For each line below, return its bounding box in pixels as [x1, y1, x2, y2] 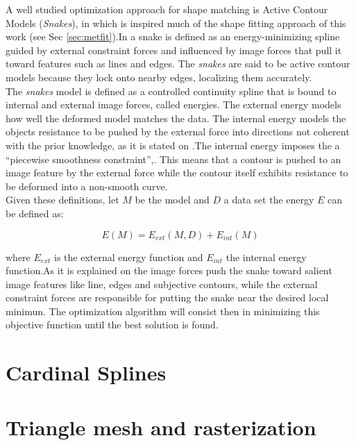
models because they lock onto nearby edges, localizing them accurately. [6, 69, 312, 84]
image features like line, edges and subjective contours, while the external [6, 276, 318, 291]
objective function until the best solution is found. [6, 317, 219, 332]
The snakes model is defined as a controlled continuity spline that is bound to [6, 83, 337, 98]
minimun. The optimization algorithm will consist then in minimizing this [6, 303, 320, 318]
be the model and [135, 192, 210, 207]
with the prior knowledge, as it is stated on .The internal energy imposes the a [6, 137, 340, 152]
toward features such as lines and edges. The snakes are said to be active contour [6, 56, 350, 71]
